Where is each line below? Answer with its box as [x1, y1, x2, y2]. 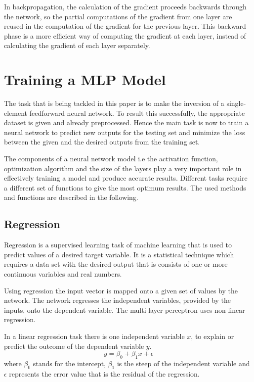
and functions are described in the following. [4, 192, 138, 202]
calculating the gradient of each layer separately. [4, 40, 150, 50]
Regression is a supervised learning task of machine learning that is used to [4, 239, 232, 250]
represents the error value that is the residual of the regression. [9, 368, 200, 379]
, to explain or [191, 331, 234, 341]
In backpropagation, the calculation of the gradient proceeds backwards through [4, 1, 247, 11]
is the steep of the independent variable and [117, 358, 250, 368]
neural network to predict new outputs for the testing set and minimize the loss [4, 127, 245, 137]
